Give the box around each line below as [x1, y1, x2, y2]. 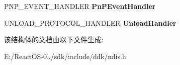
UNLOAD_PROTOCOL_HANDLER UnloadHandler [4, 17, 177, 28]
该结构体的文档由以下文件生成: [4, 34, 103, 45]
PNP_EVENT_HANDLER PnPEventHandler [4, 1, 156, 11]
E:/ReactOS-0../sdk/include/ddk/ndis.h [4, 51, 126, 61]
